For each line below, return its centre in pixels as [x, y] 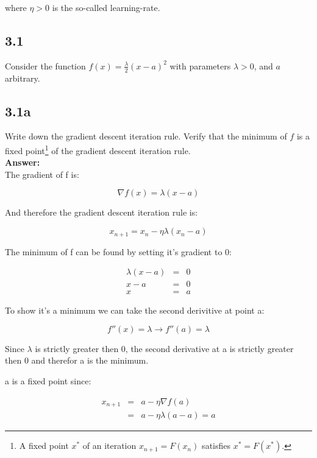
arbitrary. [23, 78]
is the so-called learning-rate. [106, 7]
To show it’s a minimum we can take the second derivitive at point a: [135, 310]
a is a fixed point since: [48, 380]
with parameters [200, 65]
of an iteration [109, 446]
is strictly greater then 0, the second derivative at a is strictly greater [164, 348]
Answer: [23, 162]
